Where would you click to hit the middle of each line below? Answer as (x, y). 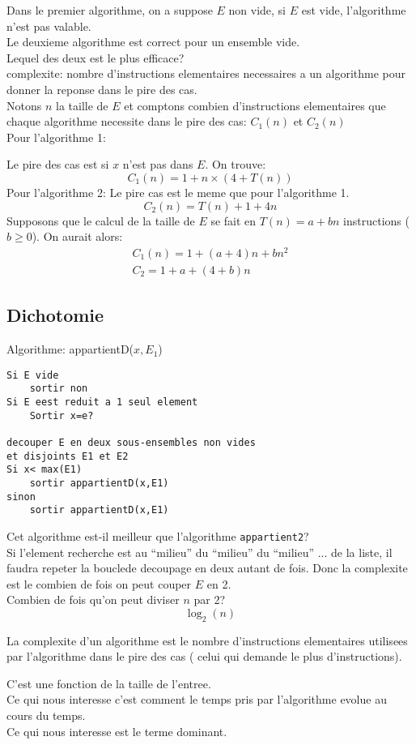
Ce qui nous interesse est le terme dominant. (117, 731)
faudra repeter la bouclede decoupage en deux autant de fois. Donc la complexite (207, 568)
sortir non (59, 389)
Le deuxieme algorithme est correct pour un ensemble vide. (153, 42)
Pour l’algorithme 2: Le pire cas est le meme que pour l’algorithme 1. (178, 192)
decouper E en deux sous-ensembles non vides (131, 442)
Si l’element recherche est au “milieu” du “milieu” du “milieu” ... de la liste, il (200, 552)
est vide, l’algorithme (354, 10)
